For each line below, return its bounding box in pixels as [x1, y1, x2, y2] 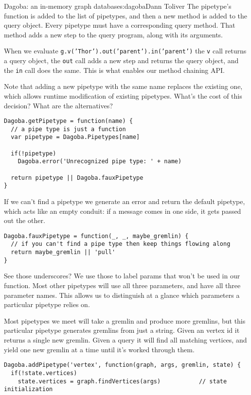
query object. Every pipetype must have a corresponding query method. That [4, 20, 235, 30]
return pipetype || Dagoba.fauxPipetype [11, 174, 143, 181]
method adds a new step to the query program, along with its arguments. [4, 29, 223, 39]
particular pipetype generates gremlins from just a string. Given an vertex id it [4, 325, 240, 335]
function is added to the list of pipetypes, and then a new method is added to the [4, 10, 248, 20]
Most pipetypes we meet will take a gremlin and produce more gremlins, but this [4, 315, 246, 326]
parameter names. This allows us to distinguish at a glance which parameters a [4, 290, 240, 300]
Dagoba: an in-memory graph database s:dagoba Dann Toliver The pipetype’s [4, 1, 232, 11]
